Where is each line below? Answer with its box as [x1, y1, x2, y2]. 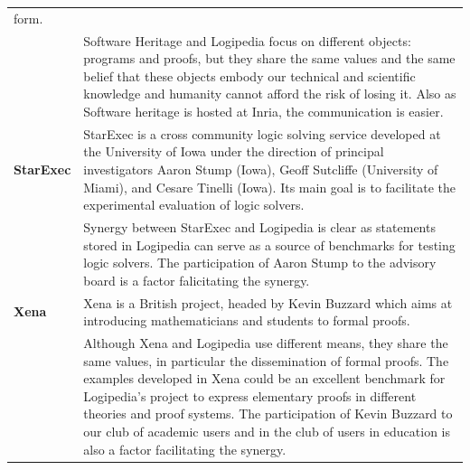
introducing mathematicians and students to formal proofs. [83, 311, 410, 330]
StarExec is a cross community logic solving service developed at [83, 124, 441, 143]
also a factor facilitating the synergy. [83, 439, 287, 458]
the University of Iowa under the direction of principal [83, 142, 384, 161]
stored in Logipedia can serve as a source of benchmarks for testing [83, 235, 456, 254]
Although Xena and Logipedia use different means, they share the [83, 334, 448, 352]
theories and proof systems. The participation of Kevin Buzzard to [83, 404, 453, 423]
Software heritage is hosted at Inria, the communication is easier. [83, 101, 444, 120]
